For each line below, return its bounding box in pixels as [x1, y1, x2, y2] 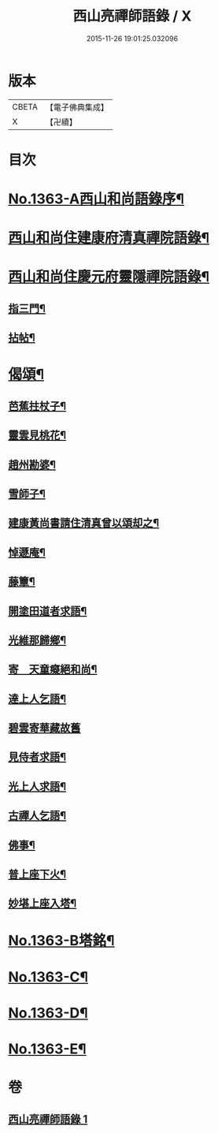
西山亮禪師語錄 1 [8, 1113, 88, 1126]
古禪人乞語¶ [8, 809, 67, 822]
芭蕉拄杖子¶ [8, 399, 67, 412]
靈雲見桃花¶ [8, 429, 67, 442]
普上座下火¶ [8, 868, 67, 881]
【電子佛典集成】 [45, 102, 109, 113]
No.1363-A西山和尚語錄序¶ [8, 190, 185, 208]
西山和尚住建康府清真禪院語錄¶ [8, 229, 210, 247]
